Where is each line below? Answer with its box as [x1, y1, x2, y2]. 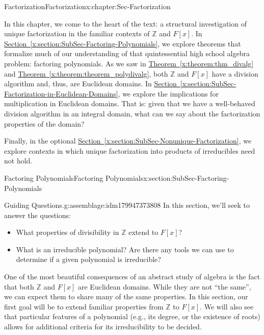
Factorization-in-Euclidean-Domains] [4, 88, 118, 99]
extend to [128, 227, 159, 237]
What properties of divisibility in [16, 227, 119, 237]
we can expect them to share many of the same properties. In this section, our [4, 291, 248, 302]
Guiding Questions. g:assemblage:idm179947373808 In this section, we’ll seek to [4, 200, 250, 210]
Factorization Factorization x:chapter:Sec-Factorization [4, 1, 171, 11]
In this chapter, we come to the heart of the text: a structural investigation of [4, 18, 247, 29]
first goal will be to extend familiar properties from [4, 301, 164, 312]
